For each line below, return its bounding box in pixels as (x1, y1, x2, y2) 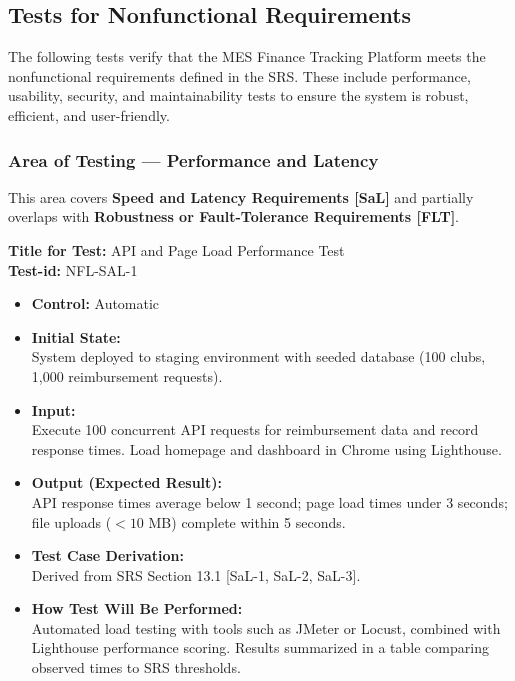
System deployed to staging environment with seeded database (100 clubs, (31, 346, 486, 367)
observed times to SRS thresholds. (31, 657, 241, 678)
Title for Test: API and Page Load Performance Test (8, 239, 345, 260)
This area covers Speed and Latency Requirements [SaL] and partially (8, 186, 474, 207)
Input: (31, 399, 76, 420)
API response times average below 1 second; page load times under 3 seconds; (31, 491, 508, 512)
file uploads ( (31, 511, 112, 532)
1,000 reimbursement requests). (31, 365, 223, 386)
